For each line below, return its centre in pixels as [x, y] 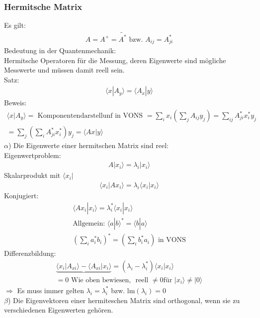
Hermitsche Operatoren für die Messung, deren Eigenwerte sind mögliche [115, 60]
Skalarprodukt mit [32, 175]
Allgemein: [89, 223]
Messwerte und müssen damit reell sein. [64, 70]
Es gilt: [15, 25]
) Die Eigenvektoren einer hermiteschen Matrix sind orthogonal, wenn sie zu [124, 300]
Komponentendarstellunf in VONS [90, 116]
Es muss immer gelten [50, 290]
